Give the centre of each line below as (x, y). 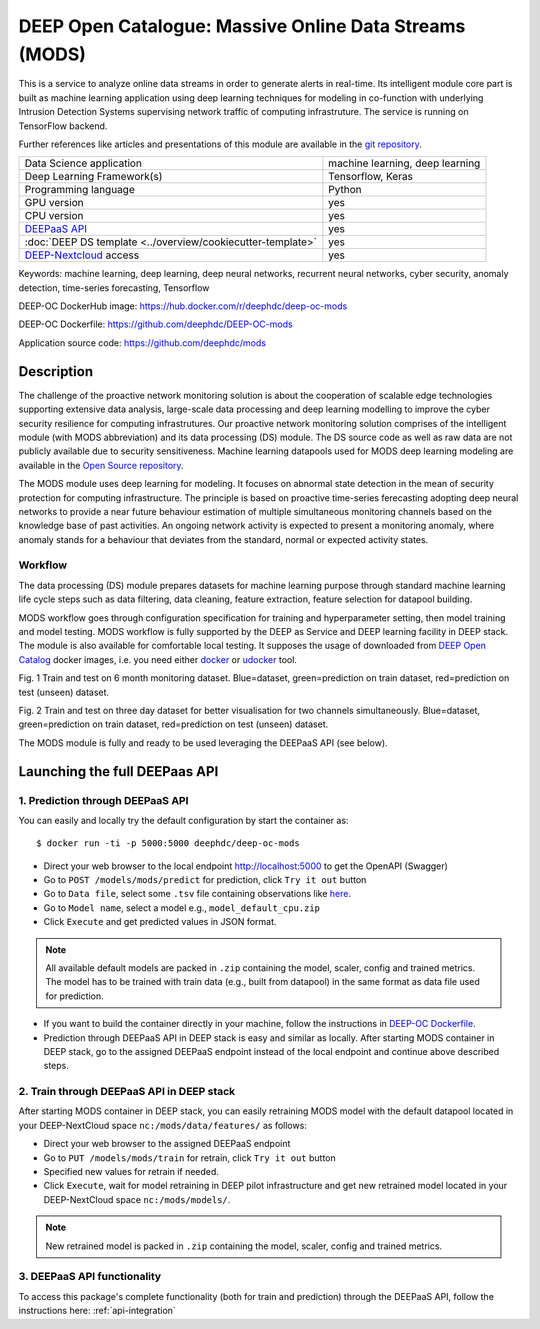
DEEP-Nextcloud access (82, 255)
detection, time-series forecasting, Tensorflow (114, 287)
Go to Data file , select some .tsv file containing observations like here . (197, 894)
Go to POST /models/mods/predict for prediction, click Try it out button (205, 880)
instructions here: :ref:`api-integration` (97, 1311)
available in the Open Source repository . (101, 465)
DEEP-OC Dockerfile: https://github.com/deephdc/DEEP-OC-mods (156, 324)
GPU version (54, 203)
